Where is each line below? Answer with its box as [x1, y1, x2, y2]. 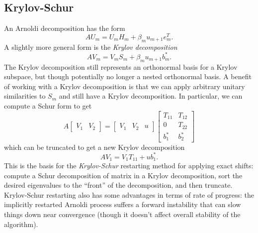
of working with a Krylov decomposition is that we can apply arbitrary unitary [4, 81, 245, 91]
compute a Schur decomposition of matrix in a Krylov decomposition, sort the [4, 170, 243, 180]
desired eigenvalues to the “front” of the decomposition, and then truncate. [4, 180, 233, 190]
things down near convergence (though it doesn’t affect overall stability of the [4, 209, 241, 220]
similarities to [4, 91, 46, 101]
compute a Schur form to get [4, 100, 92, 111]
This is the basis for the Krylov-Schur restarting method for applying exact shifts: [4, 160, 254, 171]
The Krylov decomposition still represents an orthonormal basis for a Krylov [4, 61, 238, 72]
